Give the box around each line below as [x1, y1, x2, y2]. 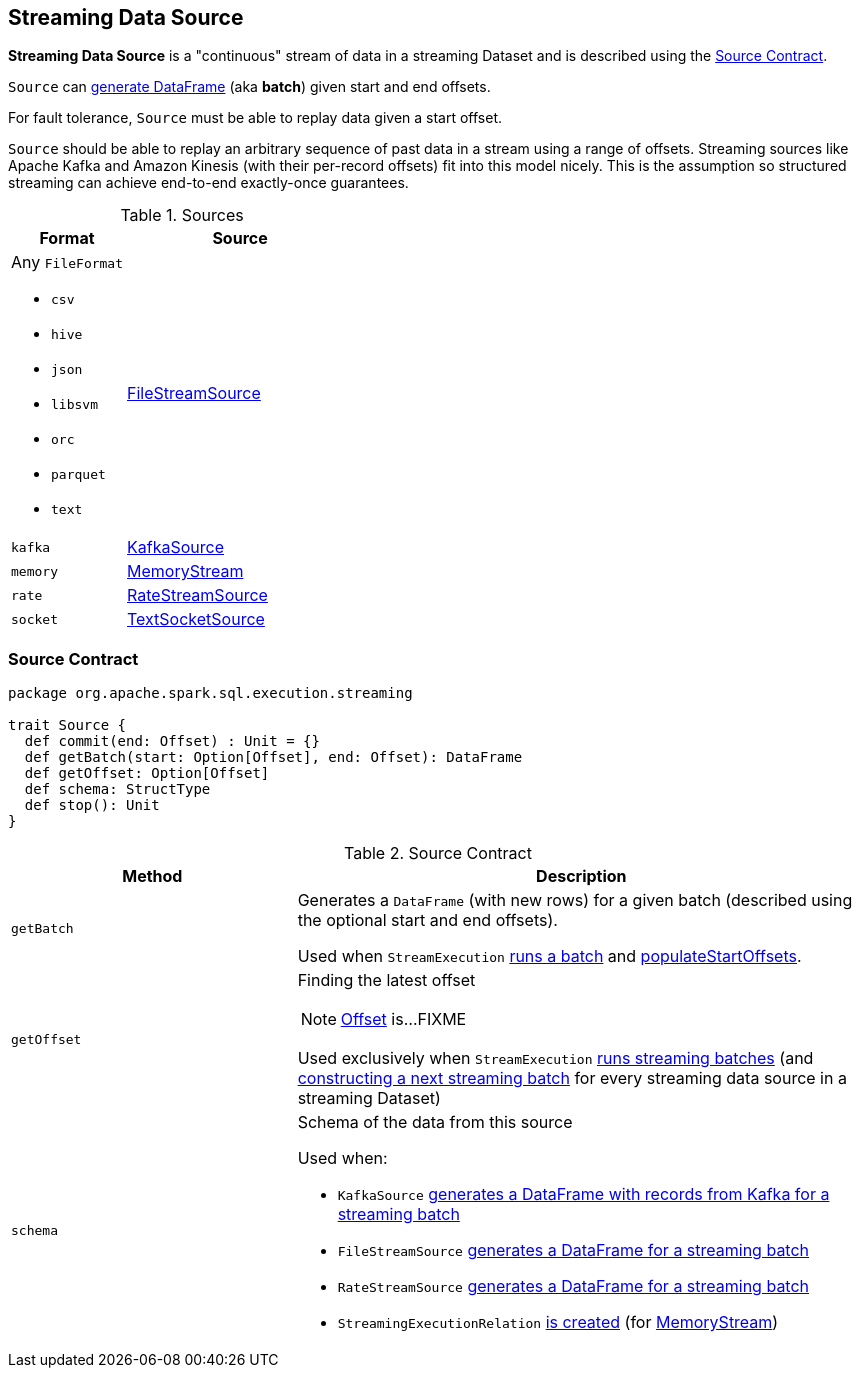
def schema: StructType [24, 781, 211, 798]
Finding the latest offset [297, 970, 476, 991]
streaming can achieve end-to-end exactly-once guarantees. [8, 174, 409, 192]
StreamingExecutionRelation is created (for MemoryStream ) [337, 1312, 779, 1333]
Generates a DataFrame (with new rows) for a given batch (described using [297, 890, 853, 911]
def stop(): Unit [24, 797, 160, 814]
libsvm [51, 397, 98, 413]
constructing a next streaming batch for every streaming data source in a [297, 1068, 847, 1089]
